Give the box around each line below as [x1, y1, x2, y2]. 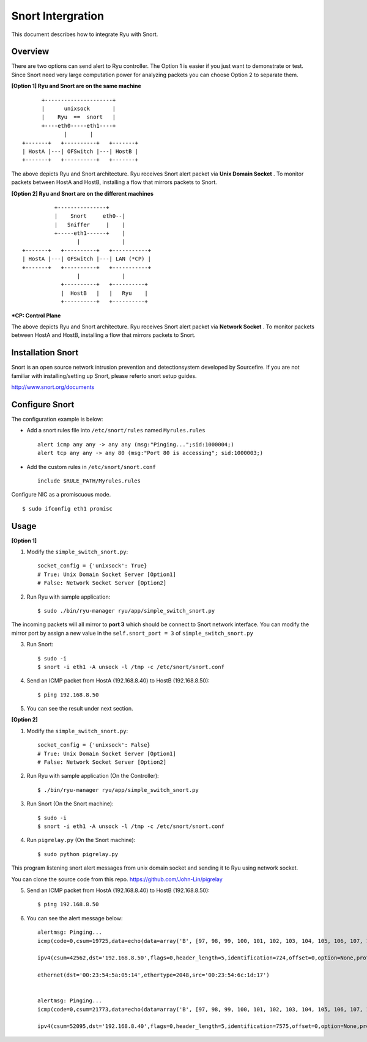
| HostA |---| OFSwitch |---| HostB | [22, 147, 139, 155]
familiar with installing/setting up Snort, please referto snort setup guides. [11, 372, 197, 379]
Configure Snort [11, 399, 75, 410]
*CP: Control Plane [11, 312, 61, 319]
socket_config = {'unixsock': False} [37, 742, 151, 748]
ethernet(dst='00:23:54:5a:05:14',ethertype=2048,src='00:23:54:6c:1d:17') [37, 972, 270, 978]
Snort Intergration [11, 9, 104, 23]
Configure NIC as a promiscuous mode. [11, 491, 111, 498]
